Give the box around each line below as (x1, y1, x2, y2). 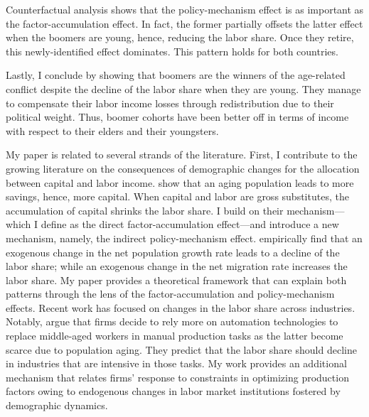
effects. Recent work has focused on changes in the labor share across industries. (6, 300, 355, 315)
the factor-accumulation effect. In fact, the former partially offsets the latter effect (6, 16, 363, 31)
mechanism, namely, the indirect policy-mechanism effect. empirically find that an (6, 230, 363, 245)
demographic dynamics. (6, 398, 108, 413)
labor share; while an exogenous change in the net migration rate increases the (6, 259, 348, 274)
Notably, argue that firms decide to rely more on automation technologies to (6, 314, 338, 329)
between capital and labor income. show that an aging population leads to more (6, 175, 354, 190)
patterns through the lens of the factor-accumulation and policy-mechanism (6, 286, 335, 301)
